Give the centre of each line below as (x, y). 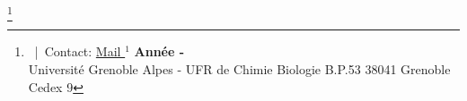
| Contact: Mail (78, 51)
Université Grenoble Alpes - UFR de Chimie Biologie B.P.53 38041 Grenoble (239, 68)
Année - (159, 51)
